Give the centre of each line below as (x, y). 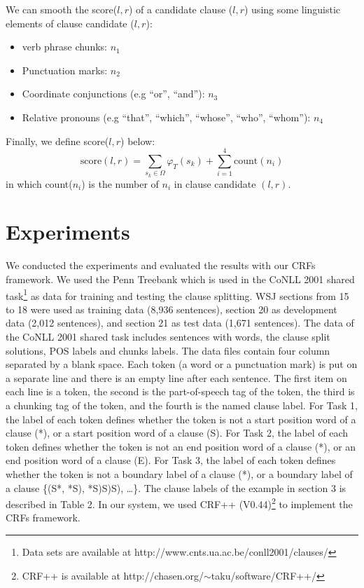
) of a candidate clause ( (181, 9)
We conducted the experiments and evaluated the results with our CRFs (161, 265)
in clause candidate (215, 183)
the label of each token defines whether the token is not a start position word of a (181, 419)
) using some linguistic (292, 9)
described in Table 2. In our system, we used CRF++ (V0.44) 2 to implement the (179, 503)
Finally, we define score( (57, 141)
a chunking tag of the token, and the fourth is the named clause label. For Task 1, (182, 405)
